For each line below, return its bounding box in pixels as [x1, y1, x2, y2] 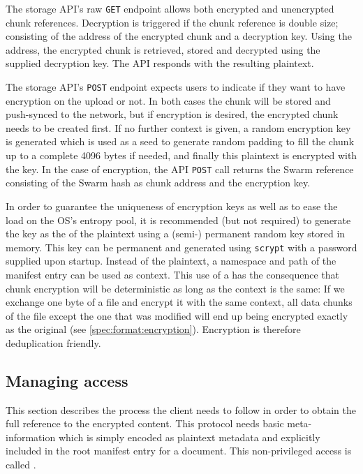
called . [6, 457, 36, 472]
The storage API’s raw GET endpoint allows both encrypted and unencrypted [6, 1, 334, 15]
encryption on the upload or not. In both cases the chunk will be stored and [6, 93, 331, 108]
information [6, 429, 56, 444]
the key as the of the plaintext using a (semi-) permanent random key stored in [6, 226, 346, 241]
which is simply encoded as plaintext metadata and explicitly [58, 429, 320, 444]
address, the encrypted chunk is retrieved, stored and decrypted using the [6, 42, 320, 57]
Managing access [6, 369, 128, 391]
